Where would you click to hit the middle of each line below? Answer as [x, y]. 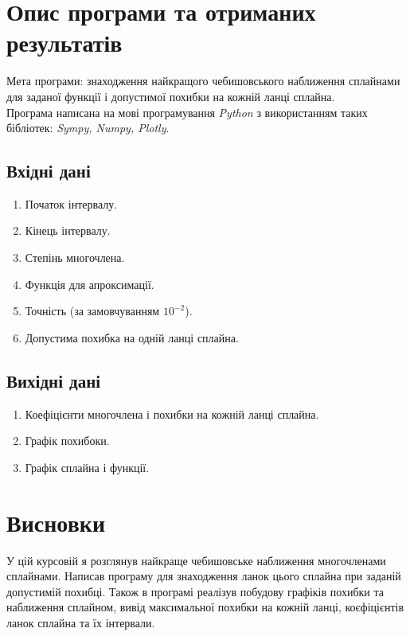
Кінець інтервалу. [68, 230]
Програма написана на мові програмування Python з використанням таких [187, 112]
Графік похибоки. [67, 441]
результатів [64, 43]
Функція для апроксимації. [90, 284]
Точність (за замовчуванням [92, 311]
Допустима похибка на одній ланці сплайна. [132, 337]
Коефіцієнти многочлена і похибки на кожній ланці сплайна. [172, 414]
